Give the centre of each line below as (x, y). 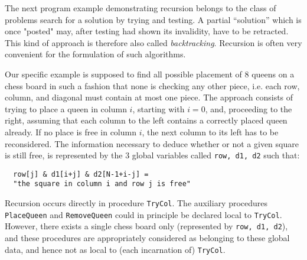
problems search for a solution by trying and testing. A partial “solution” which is (153, 19)
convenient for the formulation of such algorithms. (95, 54)
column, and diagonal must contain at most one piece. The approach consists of (149, 97)
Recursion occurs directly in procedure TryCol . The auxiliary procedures (136, 203)
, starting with (159, 108)
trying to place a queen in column (66, 108)
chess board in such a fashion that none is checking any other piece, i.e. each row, (152, 85)
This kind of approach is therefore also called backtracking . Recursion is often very (153, 42)
